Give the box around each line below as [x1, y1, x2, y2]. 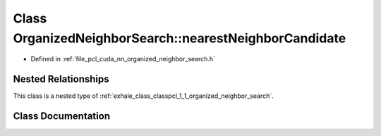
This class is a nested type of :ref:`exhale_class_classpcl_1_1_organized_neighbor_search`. [13, 92, 274, 100]
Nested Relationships [13, 73, 109, 85]
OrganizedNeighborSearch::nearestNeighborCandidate [13, 30, 346, 46]
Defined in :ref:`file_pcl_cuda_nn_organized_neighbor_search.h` [30, 55, 215, 63]
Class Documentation [13, 110, 111, 123]
